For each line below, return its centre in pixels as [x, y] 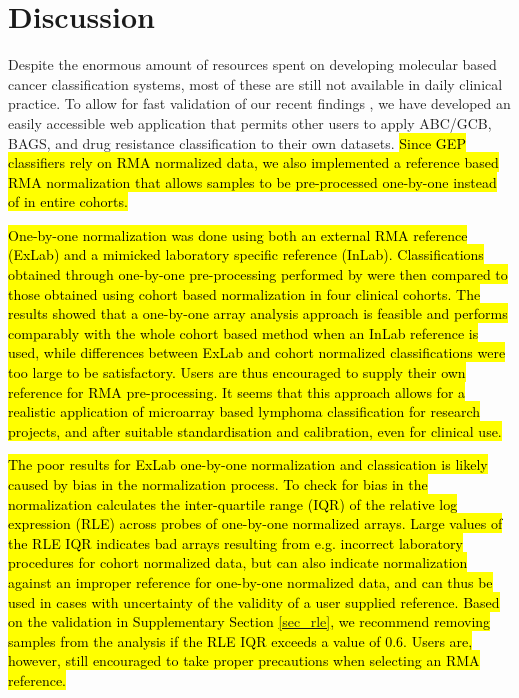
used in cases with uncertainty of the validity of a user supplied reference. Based [254, 601]
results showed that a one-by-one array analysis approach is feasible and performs [258, 313]
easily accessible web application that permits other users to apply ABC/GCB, [250, 122]
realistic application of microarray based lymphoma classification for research [244, 411]
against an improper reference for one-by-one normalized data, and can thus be [250, 581]
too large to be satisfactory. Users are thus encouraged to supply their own [237, 372]
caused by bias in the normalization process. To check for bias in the [218, 484]
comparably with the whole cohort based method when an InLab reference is [243, 332]
